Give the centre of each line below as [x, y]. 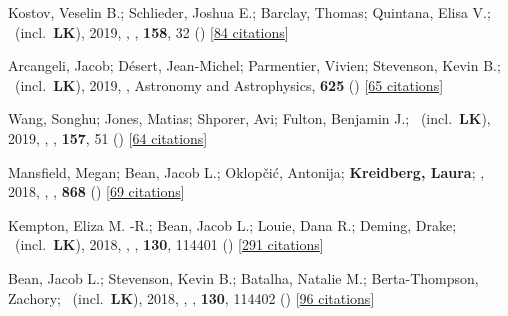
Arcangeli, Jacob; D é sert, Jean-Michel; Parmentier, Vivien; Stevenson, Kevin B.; [254, 65]
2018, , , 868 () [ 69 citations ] [96, 191]
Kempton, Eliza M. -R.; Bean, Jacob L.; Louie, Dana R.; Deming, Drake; [232, 224]
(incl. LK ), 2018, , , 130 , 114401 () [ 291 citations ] [169, 244]
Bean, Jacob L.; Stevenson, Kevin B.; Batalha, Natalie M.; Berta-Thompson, [243, 277]
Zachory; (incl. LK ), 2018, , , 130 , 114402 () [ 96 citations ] [191, 297]
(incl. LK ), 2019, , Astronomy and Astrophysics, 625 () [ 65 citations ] [229, 84]
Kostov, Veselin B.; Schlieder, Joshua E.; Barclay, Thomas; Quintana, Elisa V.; [249, 12]
